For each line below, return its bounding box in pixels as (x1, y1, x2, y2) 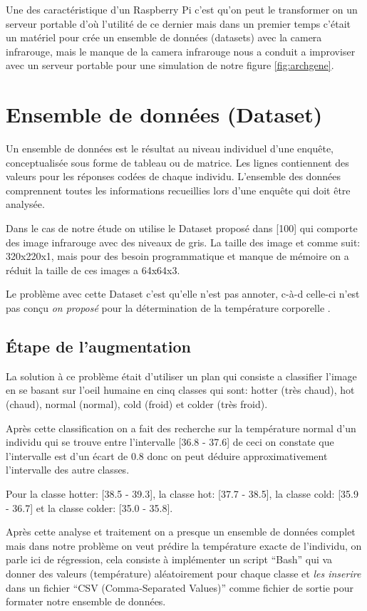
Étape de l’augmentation (6, 335, 191, 357)
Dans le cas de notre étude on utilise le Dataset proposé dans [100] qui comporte (6, 221, 358, 236)
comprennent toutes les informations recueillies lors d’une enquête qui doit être (6, 182, 351, 197)
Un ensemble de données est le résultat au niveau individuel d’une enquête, (6, 141, 334, 156)
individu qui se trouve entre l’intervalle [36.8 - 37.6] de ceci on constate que (6, 434, 334, 449)
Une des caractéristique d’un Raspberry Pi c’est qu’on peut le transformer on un (6, 2, 358, 16)
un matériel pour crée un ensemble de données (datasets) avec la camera (6, 30, 322, 45)
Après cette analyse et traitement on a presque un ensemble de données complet (6, 524, 356, 539)
